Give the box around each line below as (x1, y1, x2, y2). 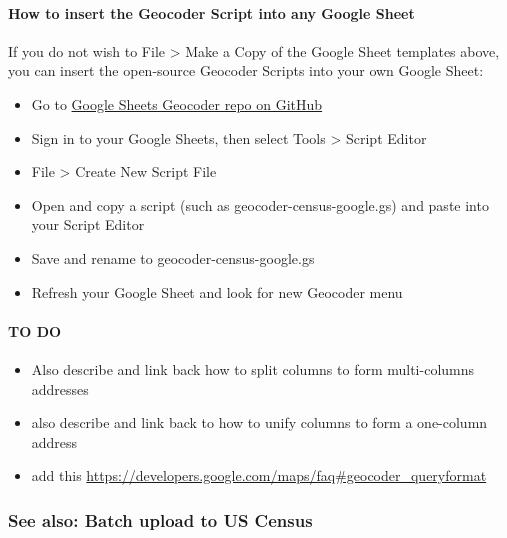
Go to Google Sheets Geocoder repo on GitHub (31, 93, 323, 114)
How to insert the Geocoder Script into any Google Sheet (8, 2, 415, 23)
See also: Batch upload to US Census (8, 507, 313, 532)
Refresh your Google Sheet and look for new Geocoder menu (31, 281, 403, 302)
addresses (31, 378, 89, 399)
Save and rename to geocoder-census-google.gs (31, 247, 315, 268)
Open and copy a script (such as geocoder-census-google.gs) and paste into (31, 194, 489, 215)
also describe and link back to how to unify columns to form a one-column (31, 412, 488, 433)
